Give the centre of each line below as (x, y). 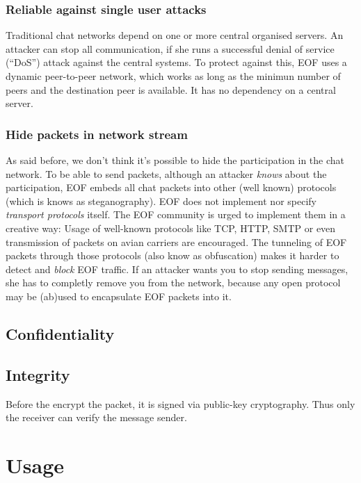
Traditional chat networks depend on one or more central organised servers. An (175, 35)
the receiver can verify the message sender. (96, 417)
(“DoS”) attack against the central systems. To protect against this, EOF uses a (176, 62)
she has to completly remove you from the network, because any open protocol (173, 283)
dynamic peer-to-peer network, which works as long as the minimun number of (173, 76)
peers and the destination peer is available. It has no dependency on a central (171, 89)
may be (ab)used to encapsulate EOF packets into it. (119, 296)
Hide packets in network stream (97, 134)
